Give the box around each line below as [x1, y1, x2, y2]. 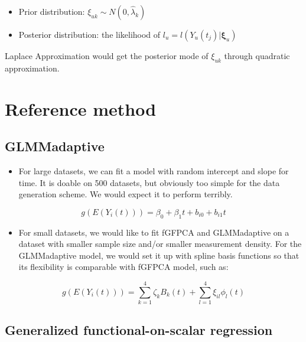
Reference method [5, 96, 157, 120]
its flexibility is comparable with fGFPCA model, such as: [18, 260, 229, 273]
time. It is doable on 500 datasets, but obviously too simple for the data [18, 176, 280, 188]
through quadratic [224, 50, 290, 61]
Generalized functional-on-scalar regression [5, 321, 273, 339]
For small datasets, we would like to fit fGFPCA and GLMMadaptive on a [18, 226, 289, 238]
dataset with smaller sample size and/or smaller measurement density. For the [18, 237, 302, 250]
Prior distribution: [18, 5, 85, 17]
